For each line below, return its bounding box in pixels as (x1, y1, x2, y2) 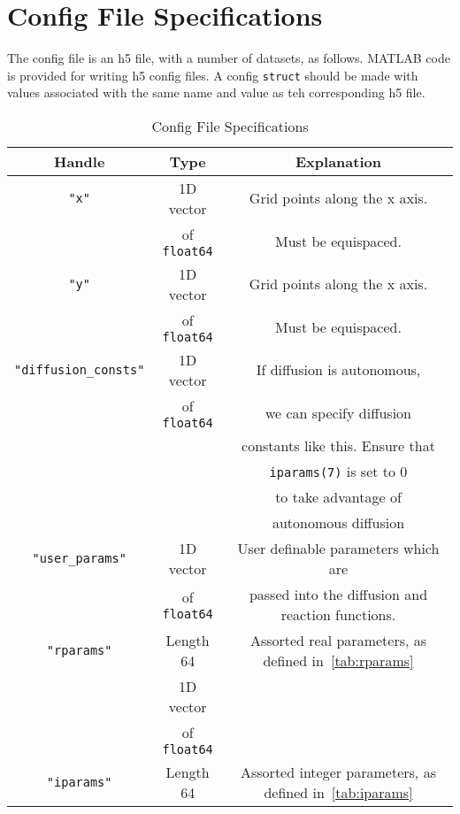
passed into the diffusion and (249, 583, 428, 604)
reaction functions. (280, 603, 396, 625)
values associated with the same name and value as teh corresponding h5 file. (7, 83, 425, 102)
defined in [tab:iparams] (264, 781, 413, 802)
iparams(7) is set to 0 (269, 460, 408, 481)
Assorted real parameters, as (249, 629, 427, 650)
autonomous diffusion (272, 511, 405, 533)
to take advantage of (275, 486, 402, 507)
